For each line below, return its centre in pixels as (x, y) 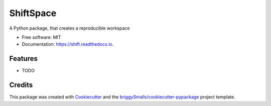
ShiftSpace (33, 13)
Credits (21, 85)
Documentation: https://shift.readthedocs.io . (68, 44)
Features (23, 59)
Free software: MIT (41, 37)
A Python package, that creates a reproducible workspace (70, 28)
